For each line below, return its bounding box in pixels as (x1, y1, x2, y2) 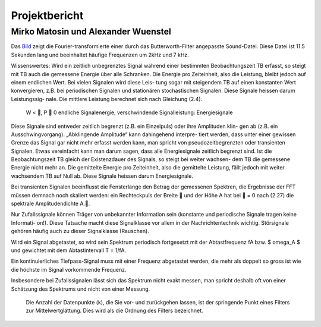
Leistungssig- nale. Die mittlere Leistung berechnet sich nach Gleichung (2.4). (11, 95, 203, 102)
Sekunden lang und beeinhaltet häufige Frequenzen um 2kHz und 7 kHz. (11, 51, 190, 58)
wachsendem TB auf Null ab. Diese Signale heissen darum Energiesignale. (11, 172, 193, 180)
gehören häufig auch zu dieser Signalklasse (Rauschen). (11, 228, 150, 235)
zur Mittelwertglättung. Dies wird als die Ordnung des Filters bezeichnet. (26, 307, 203, 315)
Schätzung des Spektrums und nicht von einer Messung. (11, 285, 150, 293)
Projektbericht (11, 9, 84, 22)
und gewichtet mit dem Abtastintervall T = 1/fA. (11, 247, 127, 254)
